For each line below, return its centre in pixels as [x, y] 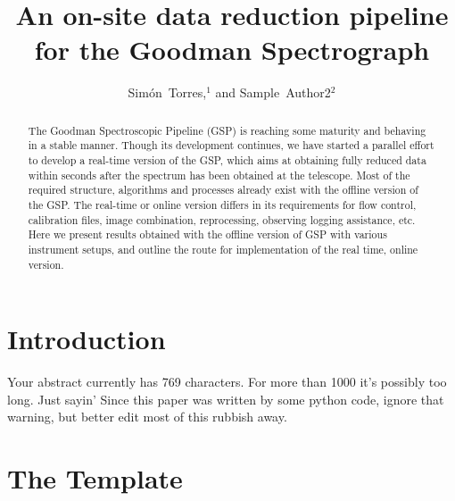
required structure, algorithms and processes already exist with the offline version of [223, 190]
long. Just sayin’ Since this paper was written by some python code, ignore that [226, 399]
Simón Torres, [167, 92]
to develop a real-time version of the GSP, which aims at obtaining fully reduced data [227, 160]
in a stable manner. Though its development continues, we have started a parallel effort [231, 145]
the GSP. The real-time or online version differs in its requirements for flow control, [222, 204]
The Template [95, 478]
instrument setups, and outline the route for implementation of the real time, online [223, 249]
